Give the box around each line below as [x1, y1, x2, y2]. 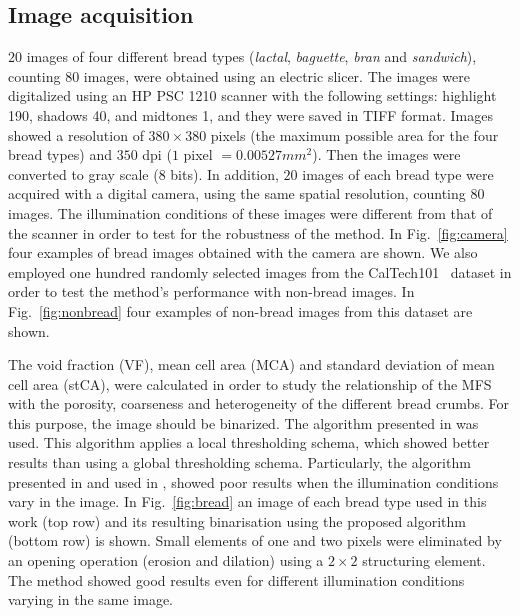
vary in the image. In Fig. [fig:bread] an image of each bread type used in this [8, 491, 487, 512]
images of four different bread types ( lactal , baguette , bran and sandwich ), [26, 46, 477, 67]
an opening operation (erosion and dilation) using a [8, 550, 324, 571]
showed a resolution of [8, 124, 144, 145]
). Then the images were [312, 144, 461, 165]
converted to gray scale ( [8, 163, 159, 184]
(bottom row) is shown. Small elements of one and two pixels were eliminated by [8, 530, 502, 551]
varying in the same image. [8, 589, 173, 610]
